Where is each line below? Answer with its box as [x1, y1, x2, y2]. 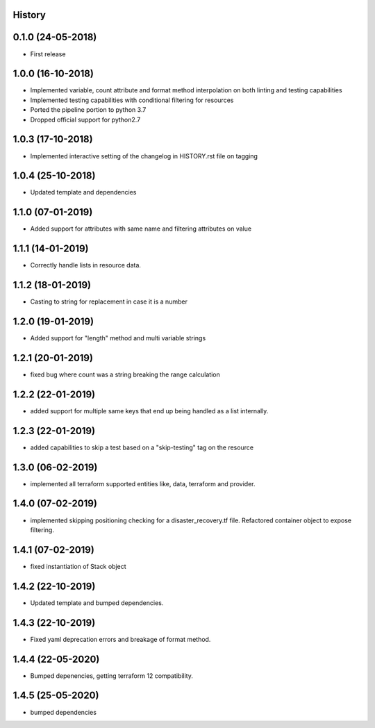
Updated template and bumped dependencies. [30, 598, 164, 607]
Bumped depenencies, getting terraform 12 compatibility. [30, 671, 194, 680]
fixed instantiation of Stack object [30, 562, 126, 570]
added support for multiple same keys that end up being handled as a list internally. [30, 406, 269, 415]
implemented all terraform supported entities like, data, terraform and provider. [30, 479, 256, 488]
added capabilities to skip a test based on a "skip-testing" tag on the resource [30, 443, 253, 452]
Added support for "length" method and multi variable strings [30, 334, 206, 342]
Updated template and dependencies [30, 188, 137, 197]
